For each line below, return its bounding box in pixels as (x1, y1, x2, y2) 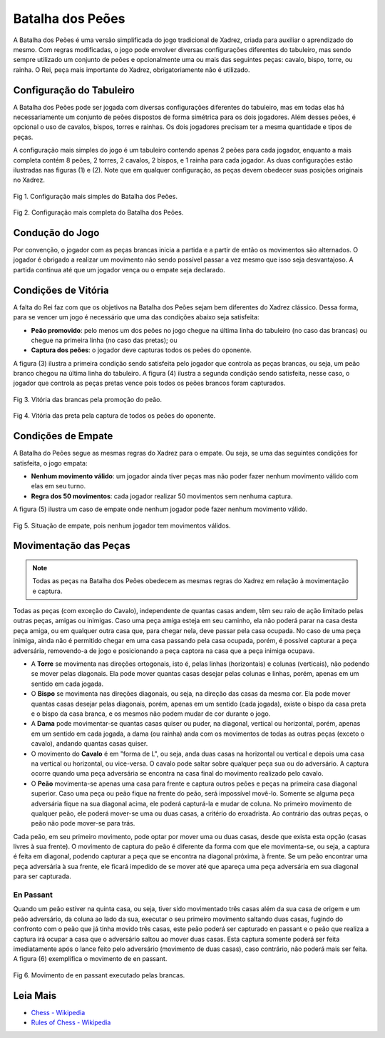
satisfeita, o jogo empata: (13, 458, 88, 467)
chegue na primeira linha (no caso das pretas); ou (31, 336, 178, 344)
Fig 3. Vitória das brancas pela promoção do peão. (13, 395, 163, 404)
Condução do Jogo (13, 227, 100, 239)
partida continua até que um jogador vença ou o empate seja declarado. (13, 265, 225, 274)
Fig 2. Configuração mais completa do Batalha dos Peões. (13, 208, 184, 217)
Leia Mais (13, 990, 57, 1002)
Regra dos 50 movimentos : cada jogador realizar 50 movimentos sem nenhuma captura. (31, 492, 293, 500)
